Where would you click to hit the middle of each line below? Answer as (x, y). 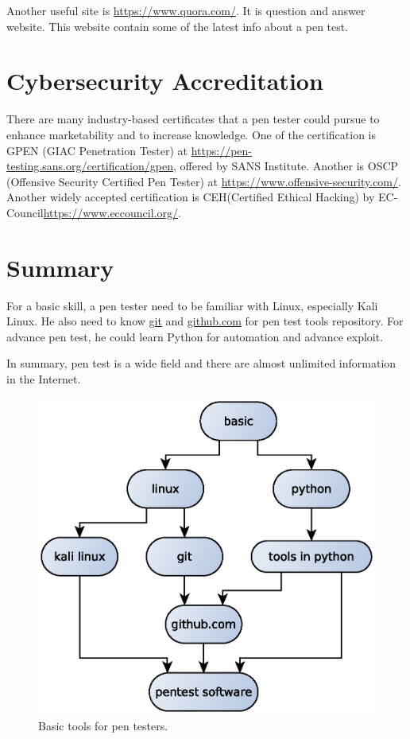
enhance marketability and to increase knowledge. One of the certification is (191, 134)
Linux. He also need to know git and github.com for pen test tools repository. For (205, 321)
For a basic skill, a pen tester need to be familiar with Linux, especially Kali (192, 305)
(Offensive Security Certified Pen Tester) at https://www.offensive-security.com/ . (204, 181)
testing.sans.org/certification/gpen (90, 166)
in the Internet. (44, 378)
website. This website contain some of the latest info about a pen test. (178, 26)
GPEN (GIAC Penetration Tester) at (97, 150)
